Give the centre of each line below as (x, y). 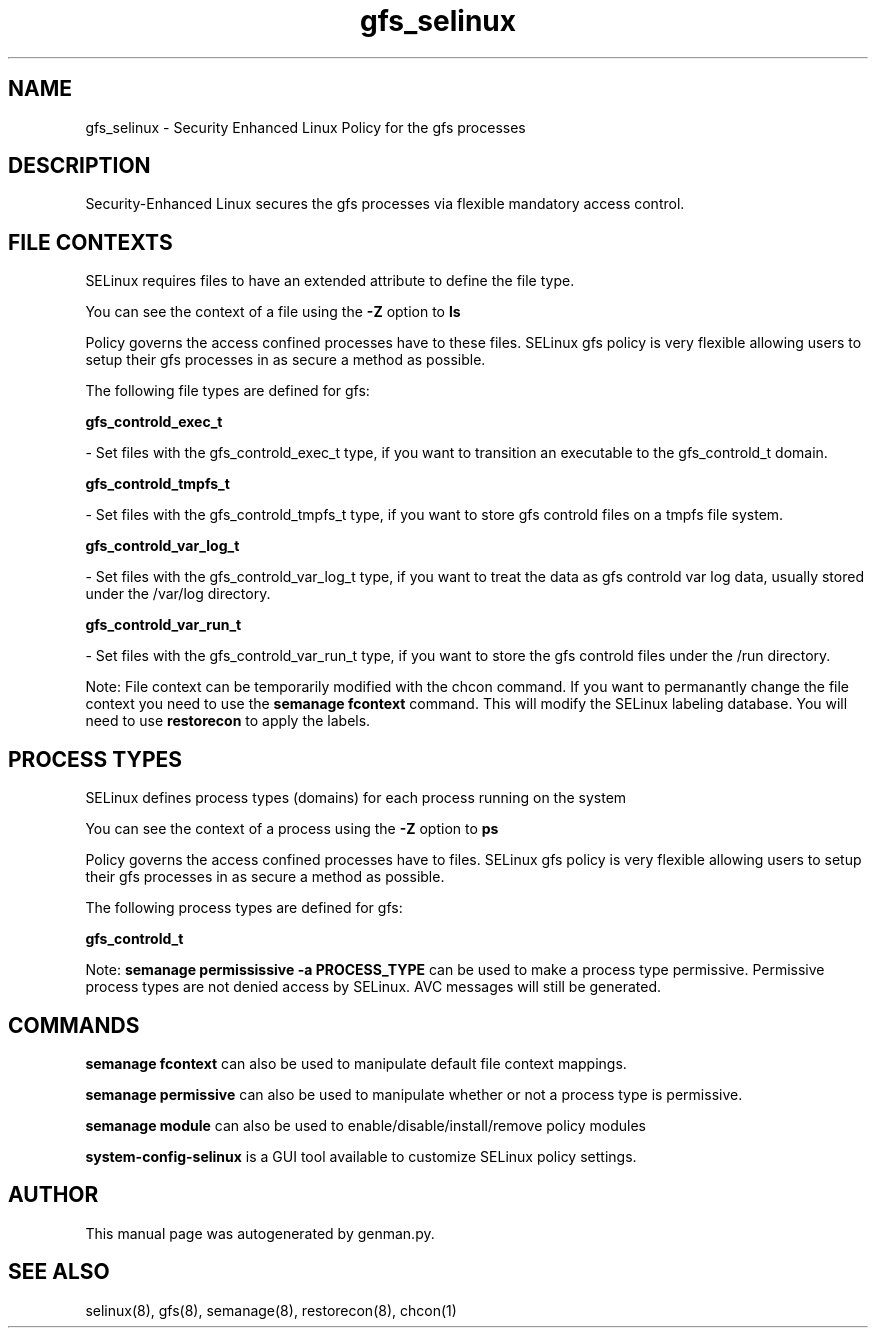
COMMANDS (74, 1025)
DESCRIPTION (79, 166)
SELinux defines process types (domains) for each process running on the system (356, 798)
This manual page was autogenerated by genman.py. (260, 1233)
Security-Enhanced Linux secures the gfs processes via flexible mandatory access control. (385, 204)
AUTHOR (53, 1195)
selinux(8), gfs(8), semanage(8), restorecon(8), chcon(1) (271, 1310)
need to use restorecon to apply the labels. (228, 721)
